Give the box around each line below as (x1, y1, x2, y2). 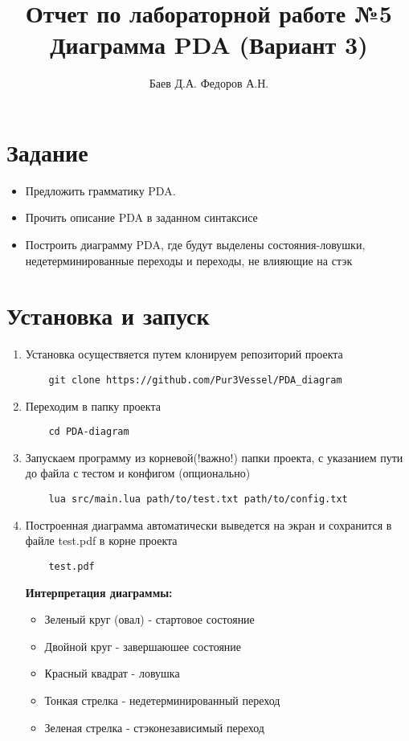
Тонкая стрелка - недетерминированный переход (44, 691, 280, 708)
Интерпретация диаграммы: (25, 583, 173, 600)
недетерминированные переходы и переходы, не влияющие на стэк (25, 252, 353, 268)
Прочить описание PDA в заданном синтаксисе (25, 209, 258, 226)
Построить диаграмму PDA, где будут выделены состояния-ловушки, (25, 236, 366, 253)
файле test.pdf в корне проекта (25, 532, 178, 549)
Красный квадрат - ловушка (44, 665, 180, 682)
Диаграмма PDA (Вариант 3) (50, 28, 368, 61)
